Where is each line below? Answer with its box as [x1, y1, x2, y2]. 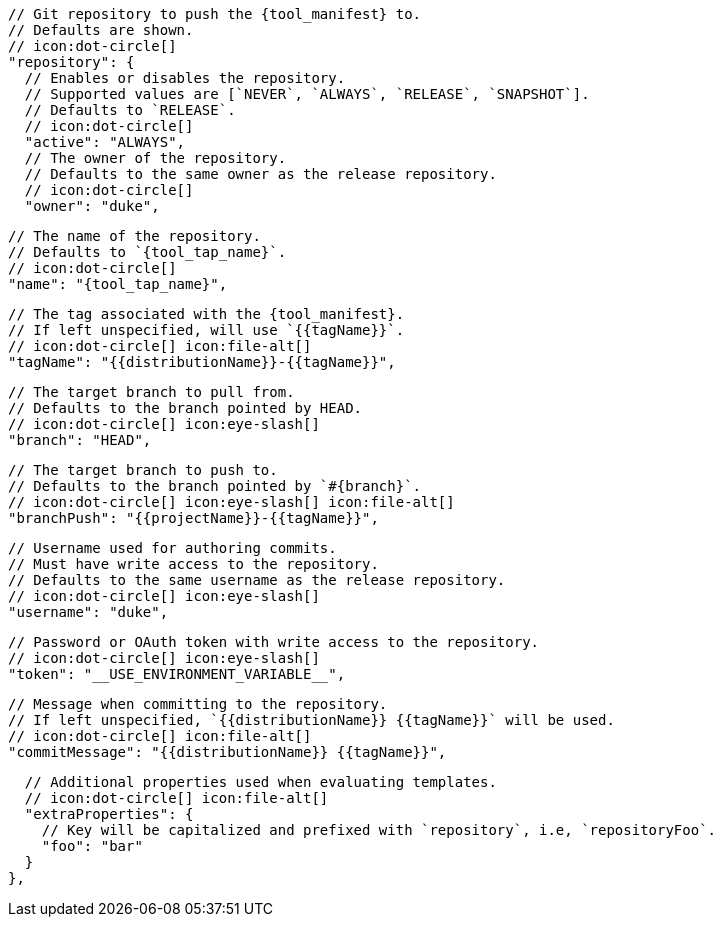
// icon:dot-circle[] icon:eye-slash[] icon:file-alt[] [8, 494, 455, 510]
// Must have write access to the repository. [8, 556, 379, 572]
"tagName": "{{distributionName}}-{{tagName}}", [8, 354, 396, 370]
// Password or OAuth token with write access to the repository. [8, 634, 540, 650]
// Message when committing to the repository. [8, 696, 388, 712]
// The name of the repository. [8, 228, 261, 244]
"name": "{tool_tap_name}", [8, 276, 228, 292]
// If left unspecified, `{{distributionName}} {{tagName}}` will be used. [8, 712, 615, 728]
